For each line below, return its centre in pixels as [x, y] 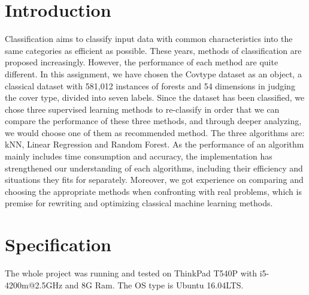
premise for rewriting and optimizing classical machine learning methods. [139, 203]
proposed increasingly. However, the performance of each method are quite [142, 62]
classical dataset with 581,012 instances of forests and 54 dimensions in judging [150, 85]
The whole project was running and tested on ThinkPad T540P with [131, 273]
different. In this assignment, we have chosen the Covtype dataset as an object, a [153, 73]
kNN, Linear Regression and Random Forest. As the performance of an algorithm [154, 144]
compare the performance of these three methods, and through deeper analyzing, [153, 121]
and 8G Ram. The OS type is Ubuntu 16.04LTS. [154, 285]
